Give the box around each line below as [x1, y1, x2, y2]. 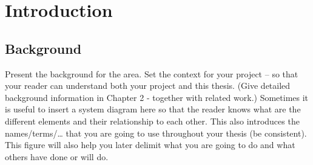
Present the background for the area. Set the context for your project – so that [5, 67, 298, 80]
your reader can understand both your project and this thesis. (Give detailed [5, 79, 291, 92]
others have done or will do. [5, 150, 109, 163]
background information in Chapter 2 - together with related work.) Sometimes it [5, 91, 309, 103]
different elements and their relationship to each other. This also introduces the [5, 114, 300, 127]
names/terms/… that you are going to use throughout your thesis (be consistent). [5, 126, 307, 139]
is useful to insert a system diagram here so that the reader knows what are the [5, 103, 301, 115]
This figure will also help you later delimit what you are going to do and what [5, 138, 295, 151]
